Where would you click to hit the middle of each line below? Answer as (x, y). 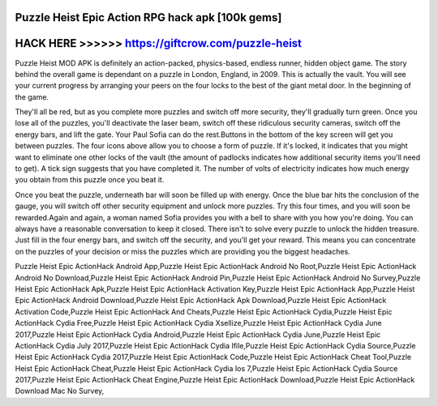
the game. (32, 96)
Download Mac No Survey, (60, 391)
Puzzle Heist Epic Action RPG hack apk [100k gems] (148, 17)
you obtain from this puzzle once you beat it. (90, 180)
